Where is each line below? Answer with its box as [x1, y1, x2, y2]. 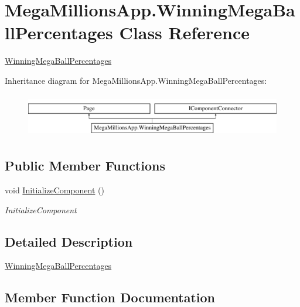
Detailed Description [5, 232, 133, 250]
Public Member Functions [5, 156, 165, 175]
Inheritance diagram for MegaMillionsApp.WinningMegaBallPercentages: [5, 74, 267, 86]
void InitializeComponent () [5, 184, 104, 196]
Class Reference [119, 21, 250, 45]
